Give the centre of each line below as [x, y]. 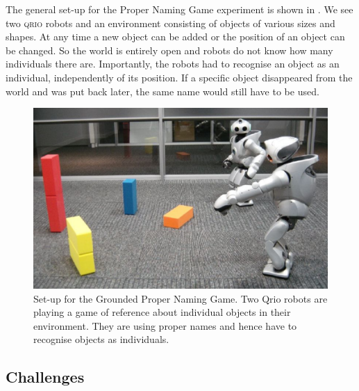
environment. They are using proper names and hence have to [165, 325]
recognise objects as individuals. [101, 339]
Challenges [45, 377]
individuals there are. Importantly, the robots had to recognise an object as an [173, 64]
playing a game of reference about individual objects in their [162, 312]
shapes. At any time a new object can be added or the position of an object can [175, 37]
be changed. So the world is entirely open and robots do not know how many [169, 50]
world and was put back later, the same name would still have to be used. [162, 91]
